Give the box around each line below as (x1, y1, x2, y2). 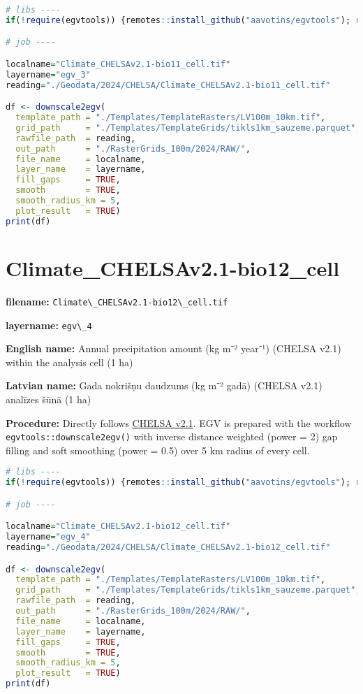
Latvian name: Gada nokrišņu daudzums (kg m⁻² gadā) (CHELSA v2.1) (6, 378, 323, 393)
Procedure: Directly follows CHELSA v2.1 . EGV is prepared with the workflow (6, 415, 352, 430)
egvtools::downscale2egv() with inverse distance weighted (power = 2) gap (6, 429, 338, 444)
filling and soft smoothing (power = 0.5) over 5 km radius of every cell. (6, 442, 310, 457)
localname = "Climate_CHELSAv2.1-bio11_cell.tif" (6, 59, 231, 69)
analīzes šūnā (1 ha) (6, 391, 91, 406)
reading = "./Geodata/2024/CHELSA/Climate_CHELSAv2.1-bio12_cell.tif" (6, 542, 331, 553)
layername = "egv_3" (6, 69, 91, 80)
